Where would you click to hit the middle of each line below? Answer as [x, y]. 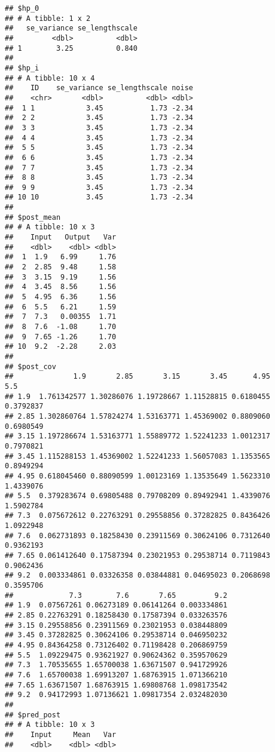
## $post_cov [30, 366]
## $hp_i [22, 68]
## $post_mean [33, 217]
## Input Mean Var [61, 734]
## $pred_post [33, 715]
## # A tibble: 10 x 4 [50, 78]
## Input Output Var [61, 237]
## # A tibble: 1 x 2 [48, 18]
